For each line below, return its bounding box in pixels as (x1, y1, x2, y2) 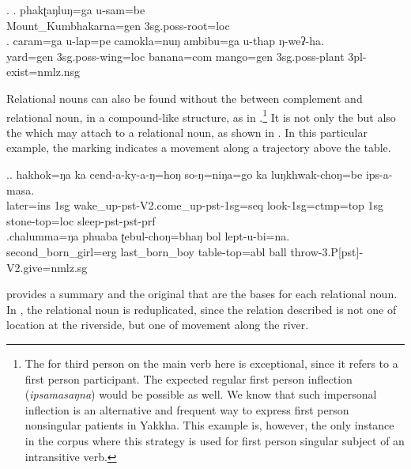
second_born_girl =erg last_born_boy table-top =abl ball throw (6, 243, 319, 259)
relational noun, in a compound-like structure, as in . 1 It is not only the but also (6, 106, 396, 125)
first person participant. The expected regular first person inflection (25, 370, 353, 387)
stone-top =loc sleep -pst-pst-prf (6, 212, 156, 229)
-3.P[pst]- (318, 243, 364, 259)
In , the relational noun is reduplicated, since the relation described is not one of (6, 301, 397, 317)
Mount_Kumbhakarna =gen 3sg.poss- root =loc (6, 17, 230, 33)
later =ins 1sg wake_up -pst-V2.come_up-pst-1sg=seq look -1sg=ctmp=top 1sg (6, 197, 384, 214)
